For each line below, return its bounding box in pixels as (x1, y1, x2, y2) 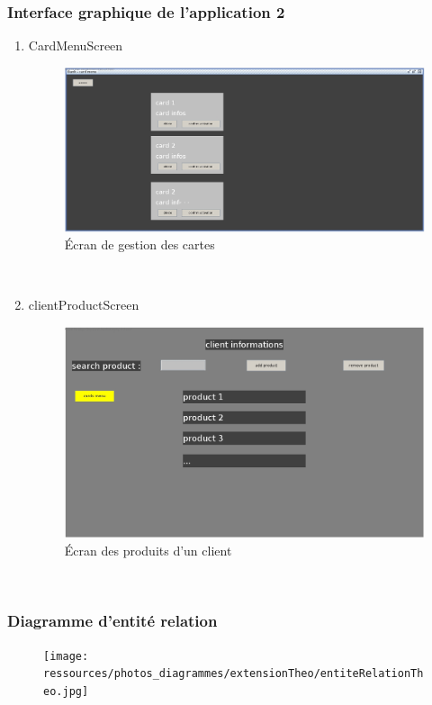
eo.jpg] (43, 685, 89, 699)
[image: (43, 649, 89, 663)
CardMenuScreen (28, 36, 123, 55)
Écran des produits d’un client (64, 541, 232, 560)
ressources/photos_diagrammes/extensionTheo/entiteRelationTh (43, 667, 424, 681)
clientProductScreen (28, 295, 139, 314)
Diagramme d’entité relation (7, 610, 218, 632)
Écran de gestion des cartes (64, 235, 215, 254)
